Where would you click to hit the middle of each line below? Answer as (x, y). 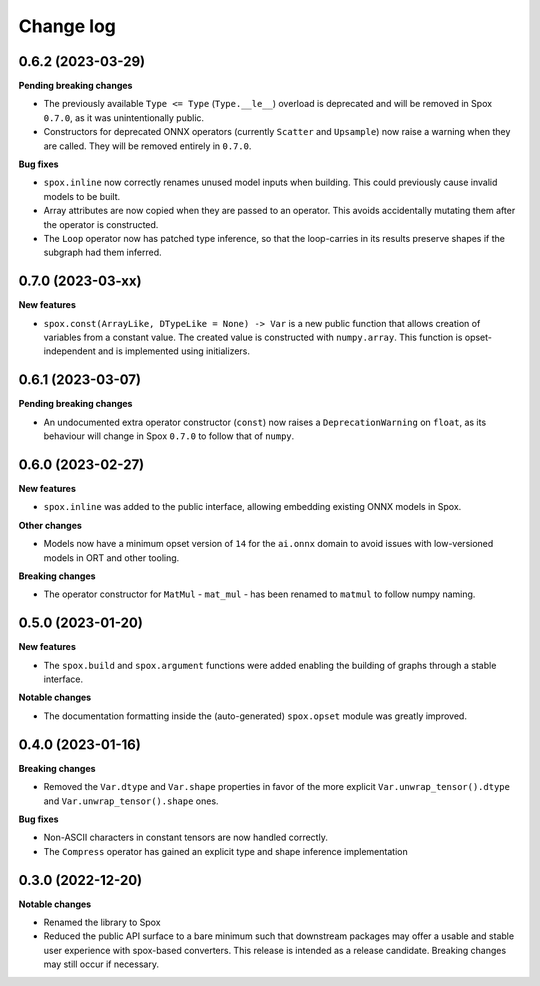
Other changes (50, 525)
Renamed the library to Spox (102, 922)
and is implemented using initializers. (173, 351)
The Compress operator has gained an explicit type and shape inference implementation (226, 851)
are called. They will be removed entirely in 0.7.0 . (147, 146)
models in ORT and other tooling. (111, 557)
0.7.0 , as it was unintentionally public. (124, 117)
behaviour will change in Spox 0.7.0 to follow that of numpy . (169, 436)
